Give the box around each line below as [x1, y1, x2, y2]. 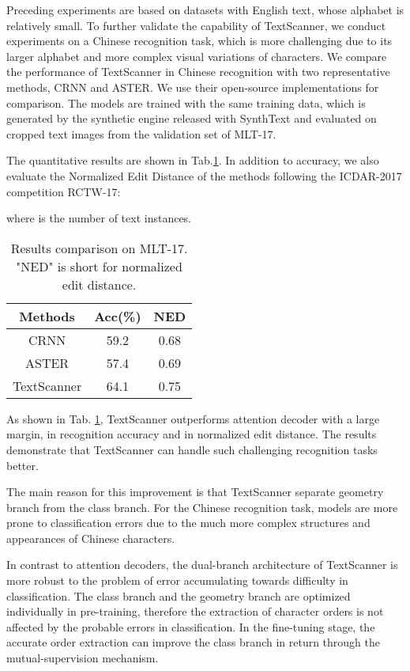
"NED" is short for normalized [16, 256, 182, 275]
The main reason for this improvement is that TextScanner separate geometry [6, 483, 384, 500]
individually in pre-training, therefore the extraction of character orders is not [6, 603, 384, 620]
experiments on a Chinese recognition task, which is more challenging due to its [6, 32, 393, 49]
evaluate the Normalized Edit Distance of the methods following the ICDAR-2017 [6, 167, 402, 184]
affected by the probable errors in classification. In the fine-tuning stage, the [6, 618, 375, 635]
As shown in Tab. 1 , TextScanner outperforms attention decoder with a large [6, 410, 380, 426]
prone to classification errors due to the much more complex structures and [6, 514, 371, 531]
